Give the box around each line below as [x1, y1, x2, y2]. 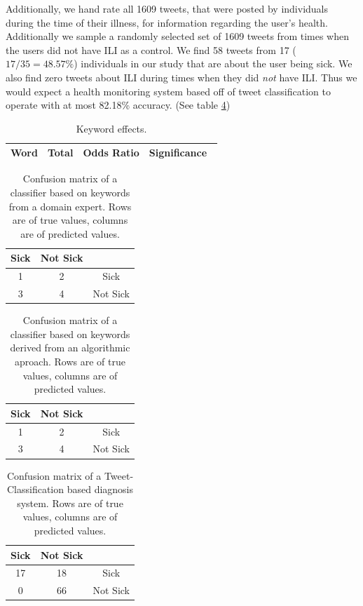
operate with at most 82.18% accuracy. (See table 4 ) [6, 97, 231, 112]
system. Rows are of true [17, 495, 123, 510]
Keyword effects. [76, 121, 147, 135]
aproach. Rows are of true [15, 353, 125, 368]
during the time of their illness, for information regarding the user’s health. [6, 15, 328, 29]
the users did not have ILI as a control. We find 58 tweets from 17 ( [6, 42, 296, 57]
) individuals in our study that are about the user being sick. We [74, 56, 352, 71]
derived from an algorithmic [10, 340, 130, 355]
